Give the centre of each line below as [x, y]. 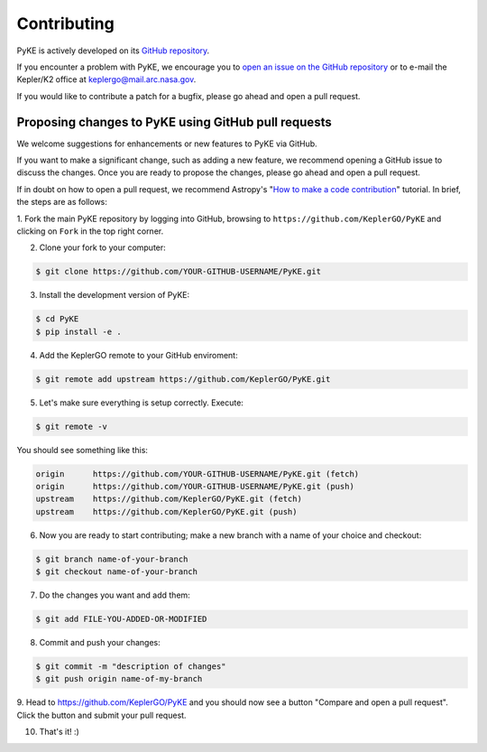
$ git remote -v [72, 426]
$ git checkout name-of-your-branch [117, 572]
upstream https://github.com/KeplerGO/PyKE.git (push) [166, 511]
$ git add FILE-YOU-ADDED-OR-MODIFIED [121, 619]
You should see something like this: [83, 450]
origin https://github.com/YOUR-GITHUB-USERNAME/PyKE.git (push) [195, 486]
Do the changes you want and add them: [115, 595]
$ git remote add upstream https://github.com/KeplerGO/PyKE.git [183, 379]
